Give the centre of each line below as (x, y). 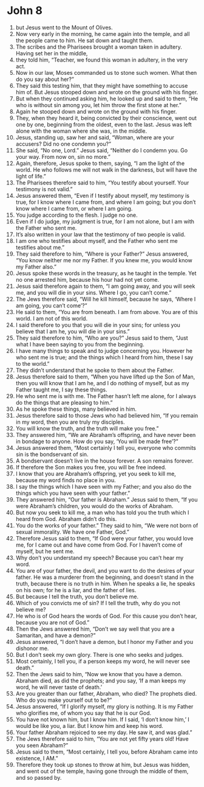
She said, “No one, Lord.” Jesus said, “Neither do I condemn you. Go (101, 150)
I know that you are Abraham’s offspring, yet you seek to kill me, (96, 474)
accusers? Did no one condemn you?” (63, 144)
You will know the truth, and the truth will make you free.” (87, 428)
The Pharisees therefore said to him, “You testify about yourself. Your (102, 183)
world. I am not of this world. (51, 318)
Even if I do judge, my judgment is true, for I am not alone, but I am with (105, 221)
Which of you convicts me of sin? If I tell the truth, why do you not (98, 603)
